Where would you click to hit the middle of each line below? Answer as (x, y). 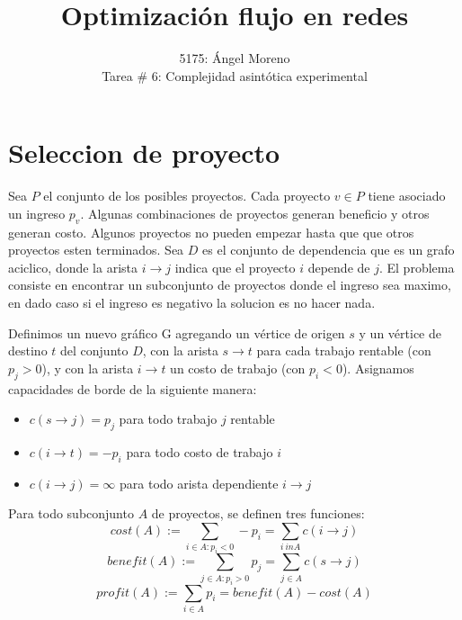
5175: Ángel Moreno (235, 58)
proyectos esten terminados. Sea (96, 250)
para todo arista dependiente (199, 483)
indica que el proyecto (235, 267)
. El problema (417, 267)
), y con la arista (88, 368)
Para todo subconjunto (71, 513)
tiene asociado (407, 196)
